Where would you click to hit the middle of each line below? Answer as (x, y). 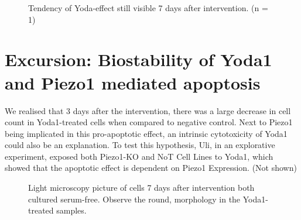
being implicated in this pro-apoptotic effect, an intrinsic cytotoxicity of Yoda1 (146, 133)
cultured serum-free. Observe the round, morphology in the (134, 199)
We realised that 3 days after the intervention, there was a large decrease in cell (148, 110)
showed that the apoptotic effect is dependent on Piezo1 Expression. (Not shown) (151, 168)
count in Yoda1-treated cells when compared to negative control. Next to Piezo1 (149, 122)
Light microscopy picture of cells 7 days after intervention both (141, 188)
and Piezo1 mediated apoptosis (133, 82)
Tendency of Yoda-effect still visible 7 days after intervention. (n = (148, 8)
